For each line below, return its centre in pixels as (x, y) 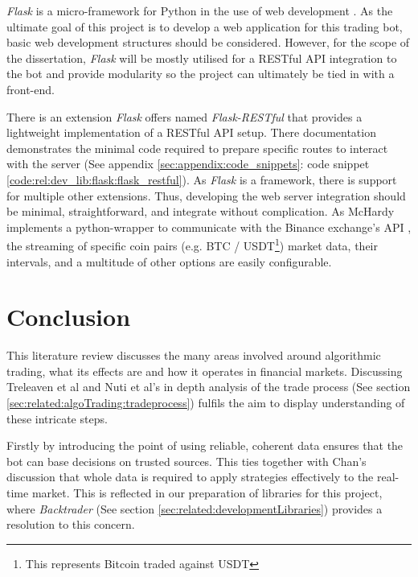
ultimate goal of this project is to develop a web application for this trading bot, (205, 26)
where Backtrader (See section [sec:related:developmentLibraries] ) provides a (195, 508)
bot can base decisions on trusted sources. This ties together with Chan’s (186, 461)
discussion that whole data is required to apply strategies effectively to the (190, 477)
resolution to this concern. (71, 524)
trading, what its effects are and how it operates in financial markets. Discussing (205, 371)
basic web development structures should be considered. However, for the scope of (208, 42)
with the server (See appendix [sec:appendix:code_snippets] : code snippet (188, 164)
